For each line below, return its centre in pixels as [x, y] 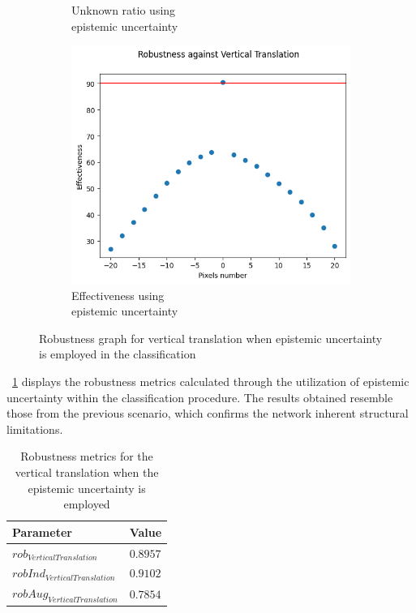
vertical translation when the [87, 472]
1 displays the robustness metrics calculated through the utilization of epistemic [211, 381]
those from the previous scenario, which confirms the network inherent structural [208, 413]
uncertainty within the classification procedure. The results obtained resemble [200, 397]
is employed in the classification [118, 354]
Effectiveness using [118, 295]
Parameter [42, 532]
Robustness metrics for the [87, 456]
